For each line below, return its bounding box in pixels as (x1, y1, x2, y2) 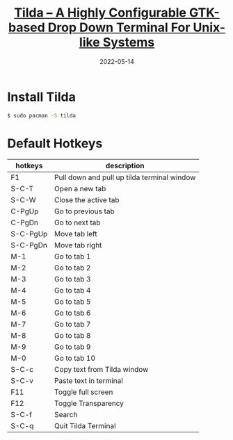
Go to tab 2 (54, 263, 91, 272)
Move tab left (54, 229, 97, 238)
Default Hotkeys (7, 136, 103, 151)
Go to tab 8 (54, 330, 91, 340)
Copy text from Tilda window (54, 364, 149, 374)
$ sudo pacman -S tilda (7, 112, 77, 119)
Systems (102, 35, 155, 50)
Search (54, 409, 78, 419)
